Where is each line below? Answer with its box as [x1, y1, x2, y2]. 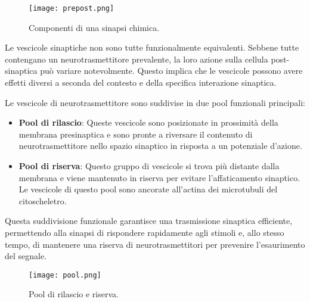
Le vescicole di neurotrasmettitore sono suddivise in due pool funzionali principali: [5, 96, 305, 108]
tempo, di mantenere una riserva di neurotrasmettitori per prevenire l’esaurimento [5, 238, 305, 250]
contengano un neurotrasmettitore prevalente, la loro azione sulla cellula [5, 52, 268, 65]
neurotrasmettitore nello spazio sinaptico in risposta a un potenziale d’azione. [18, 139, 302, 152]
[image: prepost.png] [29, 4, 114, 13]
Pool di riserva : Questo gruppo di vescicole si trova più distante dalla [18, 160, 280, 172]
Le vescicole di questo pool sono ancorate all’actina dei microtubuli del [18, 183, 278, 195]
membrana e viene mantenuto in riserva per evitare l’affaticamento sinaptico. [18, 171, 300, 183]
